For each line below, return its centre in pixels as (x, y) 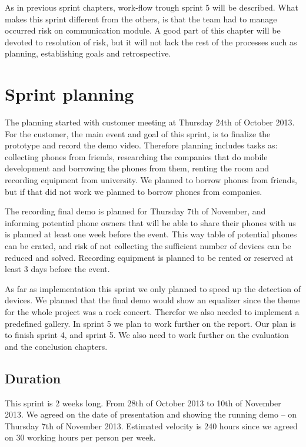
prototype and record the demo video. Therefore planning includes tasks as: (141, 145)
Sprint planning (69, 94)
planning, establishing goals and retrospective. (88, 53)
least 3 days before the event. (57, 269)
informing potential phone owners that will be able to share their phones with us (150, 222)
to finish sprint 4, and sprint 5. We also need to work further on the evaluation (147, 335)
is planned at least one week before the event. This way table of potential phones (151, 234)
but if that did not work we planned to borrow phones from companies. (134, 191)
